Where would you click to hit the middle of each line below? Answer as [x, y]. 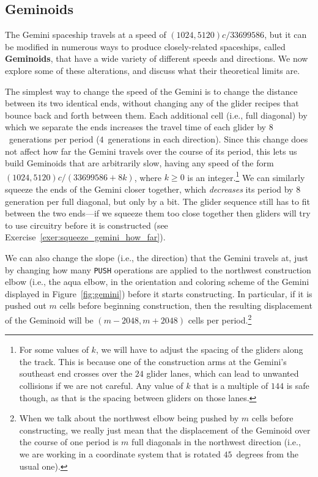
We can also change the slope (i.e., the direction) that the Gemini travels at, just [157, 257]
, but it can [286, 35]
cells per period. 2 [220, 319]
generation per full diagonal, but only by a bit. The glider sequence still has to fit [157, 201]
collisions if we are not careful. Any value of [101, 386]
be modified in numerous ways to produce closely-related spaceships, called [145, 46]
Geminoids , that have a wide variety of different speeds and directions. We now [157, 58]
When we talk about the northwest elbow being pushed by [129, 418]
